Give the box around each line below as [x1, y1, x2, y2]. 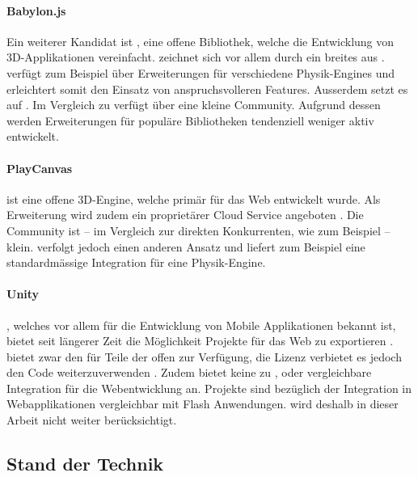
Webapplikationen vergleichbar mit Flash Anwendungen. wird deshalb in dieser [6, 395, 399, 412]
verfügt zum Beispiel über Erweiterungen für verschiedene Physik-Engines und [6, 64, 395, 81]
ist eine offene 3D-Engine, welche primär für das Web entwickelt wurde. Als [6, 190, 381, 207]
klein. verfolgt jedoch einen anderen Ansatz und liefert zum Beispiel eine [6, 238, 365, 255]
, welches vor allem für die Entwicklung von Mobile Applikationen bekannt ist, [6, 316, 396, 333]
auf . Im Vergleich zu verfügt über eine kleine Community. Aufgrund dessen [6, 96, 381, 113]
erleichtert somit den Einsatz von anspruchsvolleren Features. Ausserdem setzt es [6, 80, 408, 97]
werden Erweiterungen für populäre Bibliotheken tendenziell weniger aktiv [6, 112, 374, 129]
